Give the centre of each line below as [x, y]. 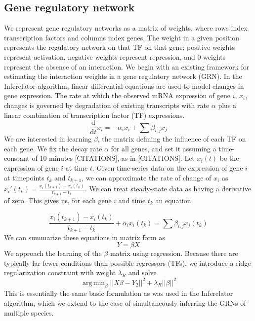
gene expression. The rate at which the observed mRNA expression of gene [117, 95]
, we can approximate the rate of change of [147, 177]
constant [17, 158]
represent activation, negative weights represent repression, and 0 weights [115, 56]
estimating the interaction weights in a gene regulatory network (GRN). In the [123, 76]
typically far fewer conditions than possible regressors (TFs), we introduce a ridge [127, 263]
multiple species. [29, 312]
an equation [173, 200]
